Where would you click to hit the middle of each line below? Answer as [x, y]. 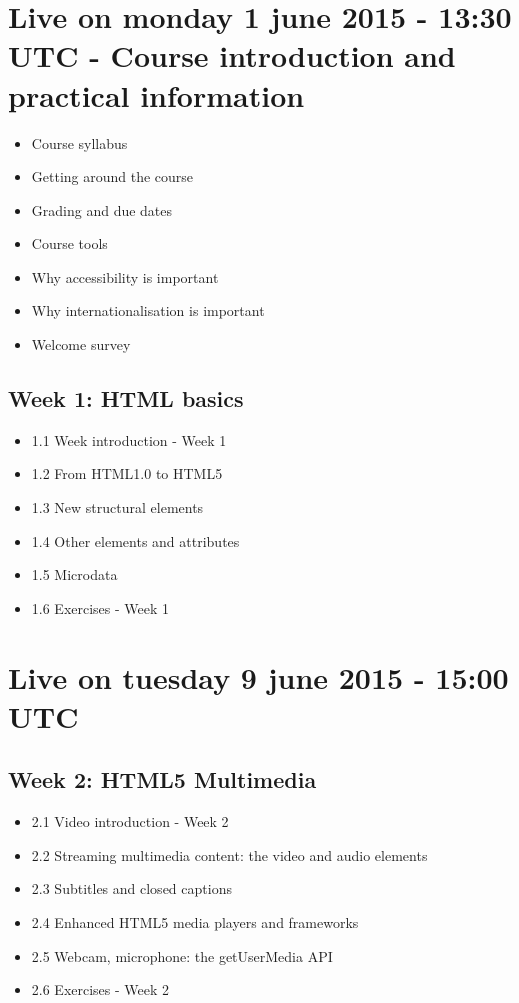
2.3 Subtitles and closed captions [131, 888]
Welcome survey [81, 344]
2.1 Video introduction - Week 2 [130, 821]
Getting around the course [112, 176]
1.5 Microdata [74, 574]
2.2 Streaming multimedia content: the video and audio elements [229, 854]
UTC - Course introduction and [232, 55]
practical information [156, 94]
